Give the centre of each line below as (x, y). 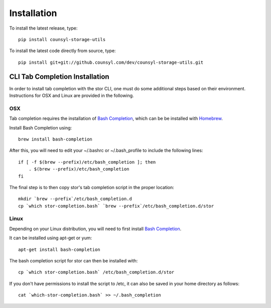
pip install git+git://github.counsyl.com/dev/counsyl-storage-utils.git (111, 62)
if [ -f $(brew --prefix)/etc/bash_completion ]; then (87, 162)
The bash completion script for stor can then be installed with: (74, 260)
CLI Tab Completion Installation (59, 76)
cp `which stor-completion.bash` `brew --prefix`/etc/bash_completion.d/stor (116, 206)
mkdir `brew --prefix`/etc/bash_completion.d (75, 199)
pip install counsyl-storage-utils (62, 39)
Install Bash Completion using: (41, 127)
